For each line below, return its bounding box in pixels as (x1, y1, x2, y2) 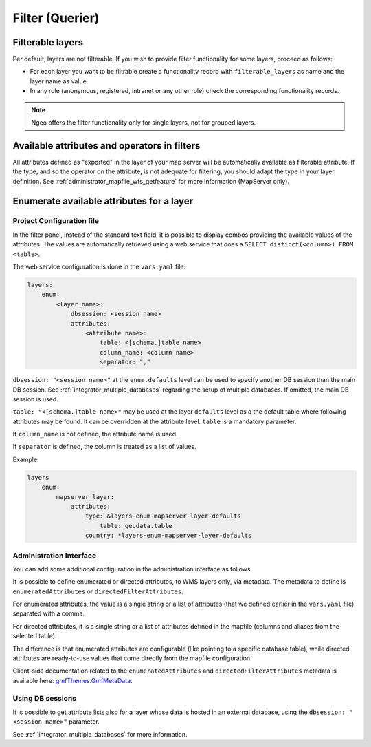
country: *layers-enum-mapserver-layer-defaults (85, 532, 252, 540)
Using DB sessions (12, 693, 77, 703)
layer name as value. (30, 76, 89, 85)
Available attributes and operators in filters (12, 140, 201, 151)
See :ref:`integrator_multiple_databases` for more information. (12, 730, 188, 738)
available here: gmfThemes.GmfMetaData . (12, 676, 133, 684)
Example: (12, 455, 39, 463)
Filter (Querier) (12, 10, 100, 25)
